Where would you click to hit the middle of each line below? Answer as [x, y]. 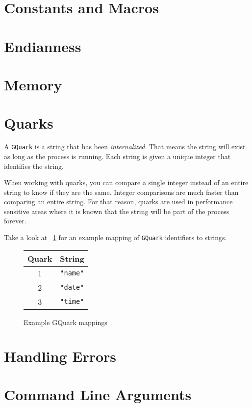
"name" [72, 273]
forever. [15, 221]
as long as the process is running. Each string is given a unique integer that [117, 156]
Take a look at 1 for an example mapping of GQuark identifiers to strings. [115, 237]
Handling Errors [60, 356]
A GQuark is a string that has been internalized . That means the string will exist [125, 147]
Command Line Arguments [98, 394]
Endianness [43, 46]
